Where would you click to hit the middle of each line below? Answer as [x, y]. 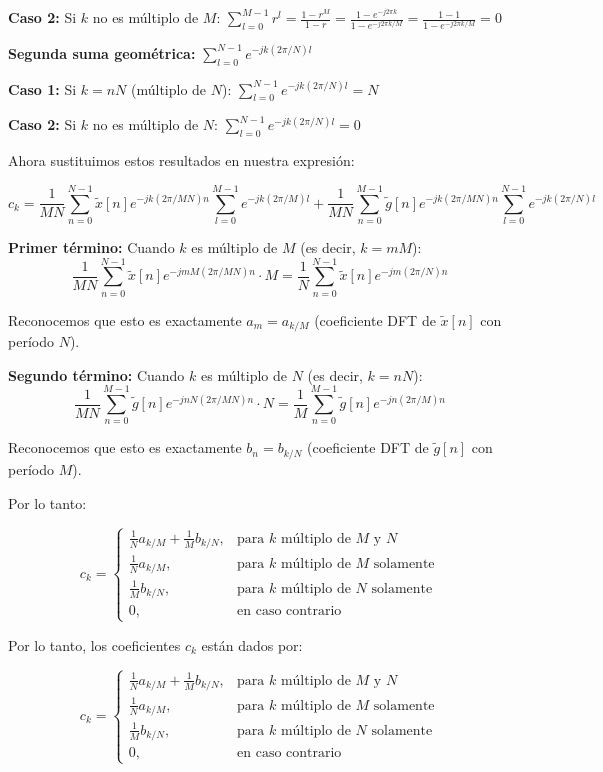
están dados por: [252, 644]
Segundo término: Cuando [96, 374]
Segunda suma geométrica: [102, 52]
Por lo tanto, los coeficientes [94, 644]
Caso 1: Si [42, 88]
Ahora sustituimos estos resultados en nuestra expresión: [181, 160]
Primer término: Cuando [91, 246]
